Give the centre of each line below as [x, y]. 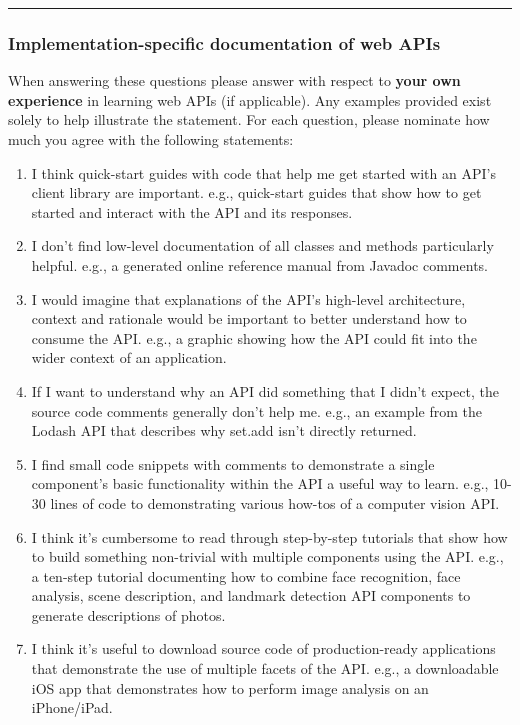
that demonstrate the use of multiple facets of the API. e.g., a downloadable [265, 668]
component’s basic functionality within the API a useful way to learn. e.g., [260, 483]
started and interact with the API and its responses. [192, 211]
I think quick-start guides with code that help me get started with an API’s [263, 172]
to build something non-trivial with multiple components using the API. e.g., [267, 556]
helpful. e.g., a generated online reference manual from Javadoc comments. [259, 264]
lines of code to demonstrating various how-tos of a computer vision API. [275, 502]
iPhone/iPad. [72, 707]
